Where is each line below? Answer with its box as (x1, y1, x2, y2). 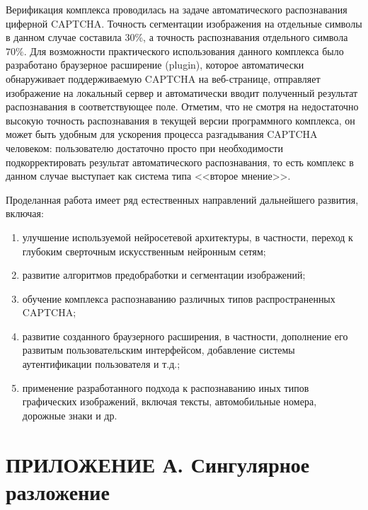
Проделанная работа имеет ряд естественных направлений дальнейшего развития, (6, 192, 359, 207)
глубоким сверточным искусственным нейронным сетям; (22, 243, 266, 258)
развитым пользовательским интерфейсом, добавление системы (22, 342, 295, 357)
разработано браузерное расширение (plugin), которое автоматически (6, 57, 304, 72)
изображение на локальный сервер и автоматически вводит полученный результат (6, 85, 358, 100)
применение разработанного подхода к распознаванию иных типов (22, 380, 309, 395)
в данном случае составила (6, 30, 122, 45)
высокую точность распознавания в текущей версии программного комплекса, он (6, 112, 355, 127)
